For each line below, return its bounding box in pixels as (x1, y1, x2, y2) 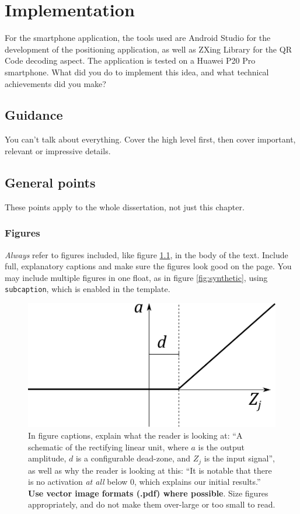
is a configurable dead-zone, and (75, 452, 191, 464)
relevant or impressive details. (5, 144, 111, 157)
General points (5, 173, 96, 191)
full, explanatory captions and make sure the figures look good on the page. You (5, 260, 292, 272)
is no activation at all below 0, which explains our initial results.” (28, 475, 261, 488)
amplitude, (28, 452, 67, 464)
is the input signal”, (204, 452, 275, 464)
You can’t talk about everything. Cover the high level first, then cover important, (5, 133, 296, 145)
